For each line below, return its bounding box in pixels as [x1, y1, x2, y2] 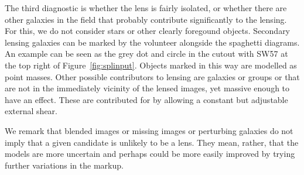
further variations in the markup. [5, 159, 124, 171]
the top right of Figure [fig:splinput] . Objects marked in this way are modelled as [5, 59, 297, 71]
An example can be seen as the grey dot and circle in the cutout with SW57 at [5, 47, 288, 60]
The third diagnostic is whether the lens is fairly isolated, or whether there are [5, 2, 287, 13]
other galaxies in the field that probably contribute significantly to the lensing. [5, 13, 287, 25]
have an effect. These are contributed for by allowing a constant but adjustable [5, 93, 288, 105]
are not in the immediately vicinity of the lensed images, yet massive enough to [5, 82, 290, 94]
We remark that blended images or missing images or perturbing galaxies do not [5, 124, 293, 136]
